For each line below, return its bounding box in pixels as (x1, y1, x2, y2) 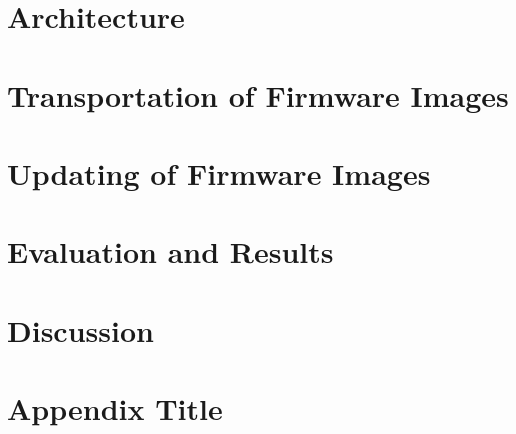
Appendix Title (7, 388, 223, 429)
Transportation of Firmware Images (7, 74, 509, 115)
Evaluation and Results (7, 231, 334, 272)
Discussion (7, 309, 154, 350)
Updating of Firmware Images (7, 152, 431, 193)
